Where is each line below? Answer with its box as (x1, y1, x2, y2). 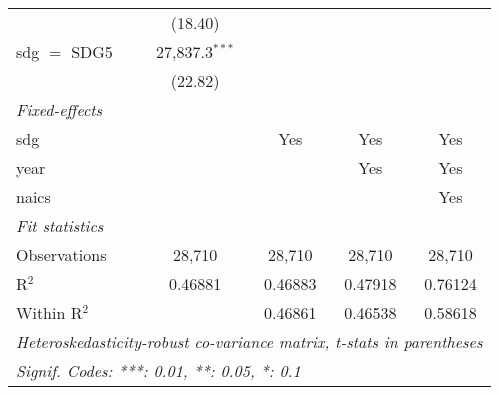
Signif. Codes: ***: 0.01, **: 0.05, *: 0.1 (16, 359, 301, 382)
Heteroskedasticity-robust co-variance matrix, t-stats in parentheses (16, 330, 483, 353)
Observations (16, 243, 107, 266)
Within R (16, 301, 83, 324)
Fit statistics (16, 214, 104, 237)
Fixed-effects (16, 98, 103, 121)
